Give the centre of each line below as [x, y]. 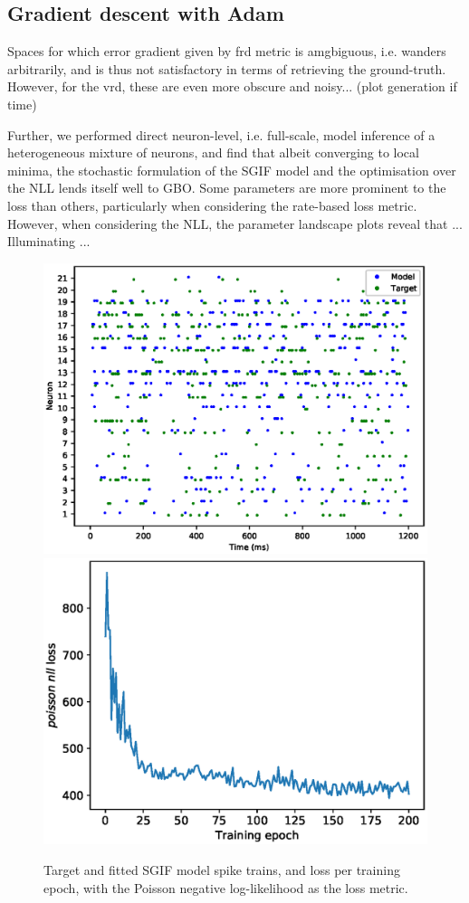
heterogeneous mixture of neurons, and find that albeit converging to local [213, 152]
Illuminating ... [49, 241]
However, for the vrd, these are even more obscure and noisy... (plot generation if [232, 86]
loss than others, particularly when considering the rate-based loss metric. [212, 205]
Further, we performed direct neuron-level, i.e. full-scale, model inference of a [221, 134]
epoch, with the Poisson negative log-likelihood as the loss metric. [226, 887]
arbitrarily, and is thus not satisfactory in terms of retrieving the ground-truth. [227, 68]
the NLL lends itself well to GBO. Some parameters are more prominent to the [227, 188]
